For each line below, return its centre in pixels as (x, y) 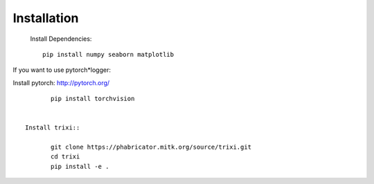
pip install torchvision (93, 99)
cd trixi (65, 157)
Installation (46, 18)
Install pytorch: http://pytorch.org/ (61, 82)
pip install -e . (80, 166)
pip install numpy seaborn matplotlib (108, 54)
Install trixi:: (53, 128)
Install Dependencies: (61, 39)
